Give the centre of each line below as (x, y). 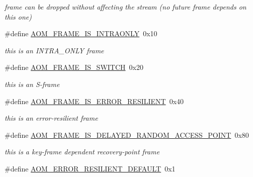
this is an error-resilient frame (51, 118)
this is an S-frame (32, 84)
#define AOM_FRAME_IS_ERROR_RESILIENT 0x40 (94, 101)
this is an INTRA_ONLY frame (54, 50)
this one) (18, 16)
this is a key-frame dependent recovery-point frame (82, 152)
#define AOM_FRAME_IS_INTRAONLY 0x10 (81, 33)
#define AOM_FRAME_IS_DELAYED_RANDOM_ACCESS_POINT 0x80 (127, 135)
